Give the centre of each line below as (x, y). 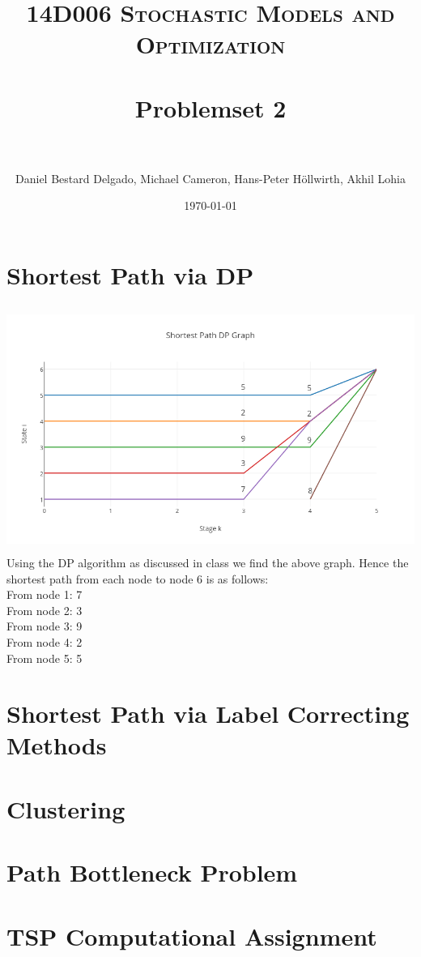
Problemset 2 (210, 107)
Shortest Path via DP (130, 275)
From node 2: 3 (45, 610)
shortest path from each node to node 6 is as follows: (138, 578)
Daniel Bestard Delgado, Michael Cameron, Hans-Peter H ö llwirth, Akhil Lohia (210, 178)
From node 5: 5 (45, 658)
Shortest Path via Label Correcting (208, 713)
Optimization (210, 44)
